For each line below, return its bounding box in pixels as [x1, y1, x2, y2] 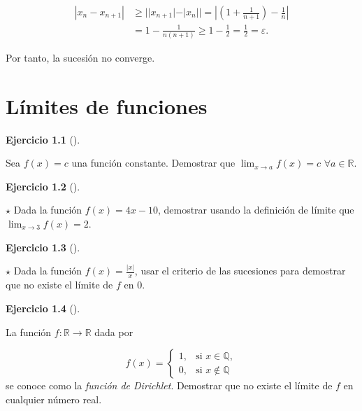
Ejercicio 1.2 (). [6, 179, 80, 193]
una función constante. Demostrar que [71, 155, 236, 170]
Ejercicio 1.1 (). [6, 132, 80, 146]
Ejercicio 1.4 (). [6, 300, 80, 315]
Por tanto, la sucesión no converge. [6, 50, 155, 64]
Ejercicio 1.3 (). [6, 239, 80, 254]
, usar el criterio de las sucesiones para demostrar [134, 263, 346, 278]
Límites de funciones [6, 91, 208, 120]
